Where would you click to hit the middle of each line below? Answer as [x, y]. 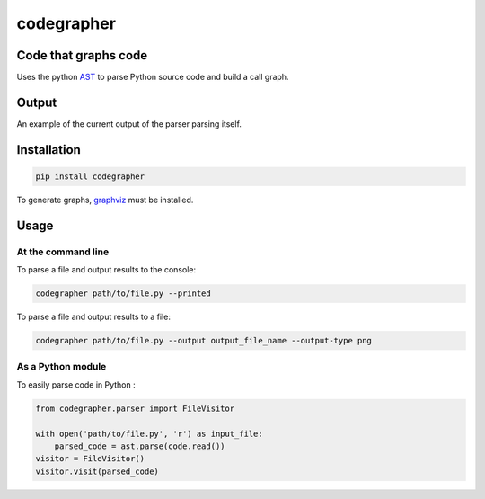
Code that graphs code [82, 55]
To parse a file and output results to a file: [93, 317]
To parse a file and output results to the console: [106, 270]
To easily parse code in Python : [76, 384]
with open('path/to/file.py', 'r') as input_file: [150, 433]
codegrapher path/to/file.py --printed [123, 294]
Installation [48, 150]
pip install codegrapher [90, 176]
